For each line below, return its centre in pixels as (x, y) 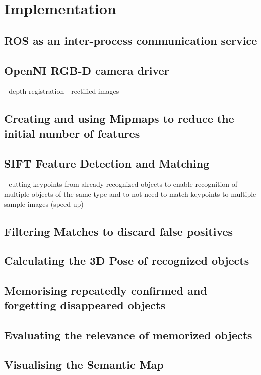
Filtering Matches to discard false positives (119, 231)
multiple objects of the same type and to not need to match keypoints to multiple (130, 194)
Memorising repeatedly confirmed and (106, 290)
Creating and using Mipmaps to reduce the (119, 118)
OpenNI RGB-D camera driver (87, 70)
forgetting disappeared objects (85, 305)
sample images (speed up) (44, 204)
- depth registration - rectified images (62, 91)
